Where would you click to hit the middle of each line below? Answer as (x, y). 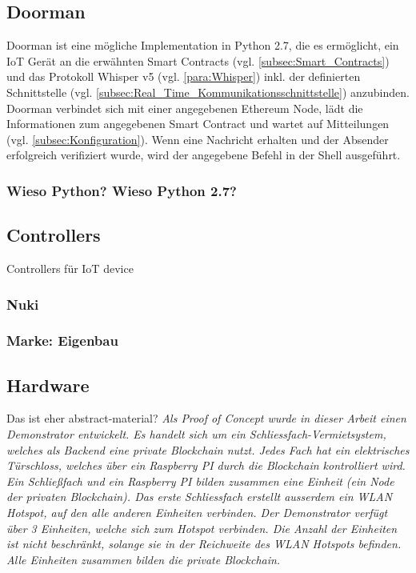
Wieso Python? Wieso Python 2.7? (122, 190)
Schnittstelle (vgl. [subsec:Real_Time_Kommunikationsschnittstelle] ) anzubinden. (208, 92)
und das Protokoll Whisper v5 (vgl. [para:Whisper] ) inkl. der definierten (184, 76)
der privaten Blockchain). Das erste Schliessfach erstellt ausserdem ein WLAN (200, 497)
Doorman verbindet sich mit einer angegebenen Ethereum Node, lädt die (185, 108)
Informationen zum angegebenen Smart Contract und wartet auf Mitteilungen (198, 124)
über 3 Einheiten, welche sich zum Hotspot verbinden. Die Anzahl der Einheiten (202, 528)
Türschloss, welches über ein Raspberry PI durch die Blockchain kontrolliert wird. (206, 465)
